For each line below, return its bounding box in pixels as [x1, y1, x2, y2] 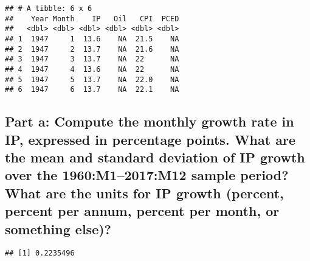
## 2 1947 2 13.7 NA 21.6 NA [5, 44, 179, 54]
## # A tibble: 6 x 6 [5, 4, 92, 13]
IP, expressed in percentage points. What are [5, 130, 295, 148]
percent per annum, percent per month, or [5, 201, 280, 220]
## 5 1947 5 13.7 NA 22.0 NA [5, 75, 179, 84]
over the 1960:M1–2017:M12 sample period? [5, 165, 289, 184]
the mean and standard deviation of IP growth [5, 148, 305, 167]
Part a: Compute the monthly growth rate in [5, 112, 294, 131]
